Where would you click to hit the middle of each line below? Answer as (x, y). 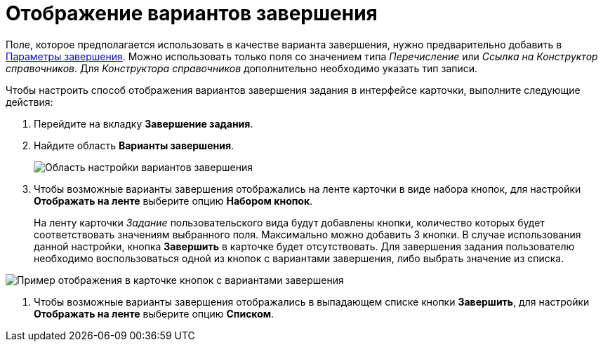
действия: (29, 102)
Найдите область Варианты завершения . (134, 145)
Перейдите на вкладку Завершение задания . (144, 123)
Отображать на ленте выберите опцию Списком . (154, 313)
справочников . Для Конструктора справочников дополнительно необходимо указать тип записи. (242, 68)
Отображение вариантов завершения (192, 13)
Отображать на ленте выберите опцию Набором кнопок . (173, 200)
